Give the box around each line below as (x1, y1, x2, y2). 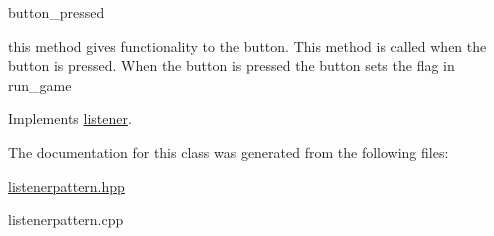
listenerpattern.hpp (8, 175, 125, 196)
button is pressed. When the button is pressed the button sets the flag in (8, 55, 455, 76)
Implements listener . (8, 108, 132, 129)
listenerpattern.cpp (8, 209, 124, 230)
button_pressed (8, 2, 105, 22)
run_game (8, 74, 72, 95)
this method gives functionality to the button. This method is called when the (8, 35, 487, 56)
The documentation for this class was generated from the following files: (8, 141, 449, 162)
